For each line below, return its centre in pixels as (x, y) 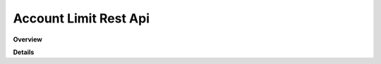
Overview (28, 39)
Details (24, 52)
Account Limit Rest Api (81, 18)
